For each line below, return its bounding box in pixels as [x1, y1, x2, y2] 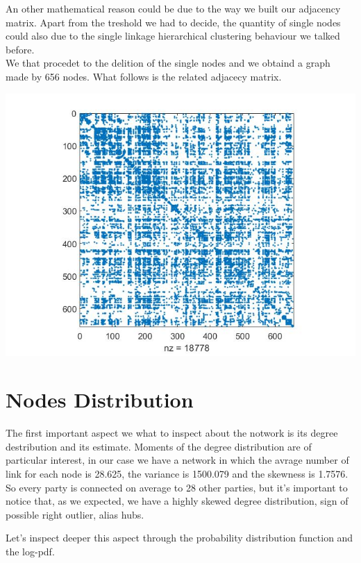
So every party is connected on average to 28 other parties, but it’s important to [6, 480, 348, 494]
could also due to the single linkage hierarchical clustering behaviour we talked [6, 28, 340, 43]
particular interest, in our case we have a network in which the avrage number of [6, 453, 349, 467]
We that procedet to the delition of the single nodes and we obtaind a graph [6, 56, 330, 70]
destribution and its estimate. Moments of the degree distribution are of [6, 439, 312, 453]
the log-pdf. [6, 544, 55, 559]
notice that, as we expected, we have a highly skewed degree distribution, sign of [6, 494, 349, 508]
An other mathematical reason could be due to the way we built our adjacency [6, 1, 341, 15]
